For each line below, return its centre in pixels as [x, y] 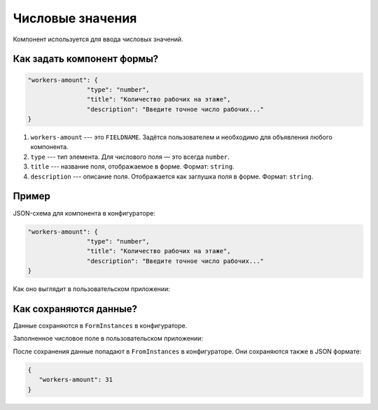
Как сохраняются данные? [75, 309]
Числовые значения [75, 18]
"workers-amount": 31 [76, 380]
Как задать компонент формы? [86, 59]
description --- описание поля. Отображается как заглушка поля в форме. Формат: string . [172, 176]
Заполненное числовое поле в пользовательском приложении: [108, 339]
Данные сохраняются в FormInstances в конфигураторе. [100, 326]
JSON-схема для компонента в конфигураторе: [84, 213]
